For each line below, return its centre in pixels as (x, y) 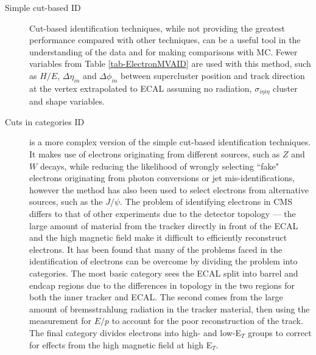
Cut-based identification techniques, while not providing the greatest (157, 28)
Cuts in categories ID (45, 121)
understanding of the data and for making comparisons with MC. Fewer (163, 51)
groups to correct (280, 332)
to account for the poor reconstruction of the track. (207, 321)
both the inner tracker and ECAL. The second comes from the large (156, 297)
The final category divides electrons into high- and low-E (135, 332)
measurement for (61, 321)
